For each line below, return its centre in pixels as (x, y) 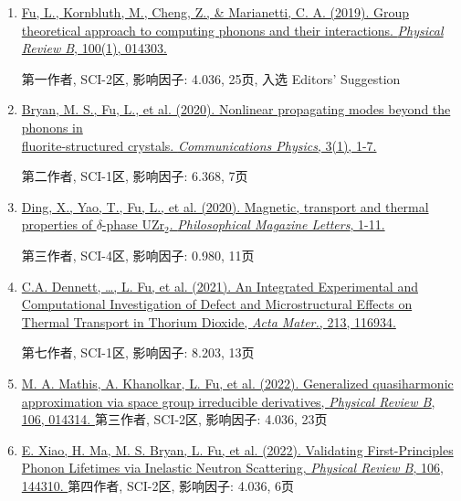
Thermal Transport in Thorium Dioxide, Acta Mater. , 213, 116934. (209, 321)
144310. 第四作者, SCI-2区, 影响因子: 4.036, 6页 (158, 485)
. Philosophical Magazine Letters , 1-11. (277, 224)
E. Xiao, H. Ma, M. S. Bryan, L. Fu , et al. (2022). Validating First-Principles (237, 449)
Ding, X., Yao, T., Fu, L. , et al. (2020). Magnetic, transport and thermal (225, 206)
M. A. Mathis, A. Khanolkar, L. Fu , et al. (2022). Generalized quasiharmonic (237, 383)
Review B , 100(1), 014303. (94, 48)
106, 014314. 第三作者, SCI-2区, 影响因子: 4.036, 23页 (174, 419)
